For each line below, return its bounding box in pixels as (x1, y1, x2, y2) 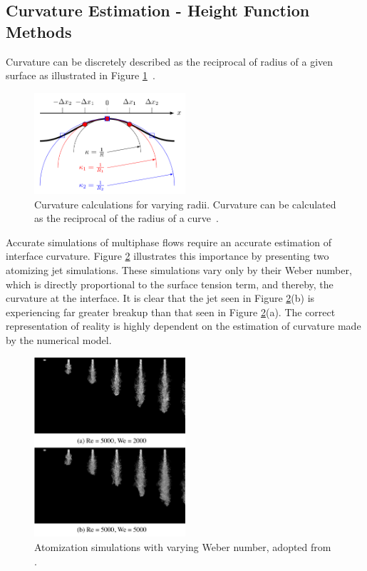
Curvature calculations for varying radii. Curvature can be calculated (34, 196, 336, 211)
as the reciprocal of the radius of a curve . (34, 211, 219, 226)
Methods (6, 20, 72, 42)
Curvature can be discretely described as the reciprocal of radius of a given (6, 54, 334, 69)
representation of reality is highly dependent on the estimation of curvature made (6, 318, 361, 333)
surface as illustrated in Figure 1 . (6, 68, 155, 83)
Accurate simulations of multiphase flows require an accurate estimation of (6, 234, 332, 249)
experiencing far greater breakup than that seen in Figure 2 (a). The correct (6, 304, 336, 319)
